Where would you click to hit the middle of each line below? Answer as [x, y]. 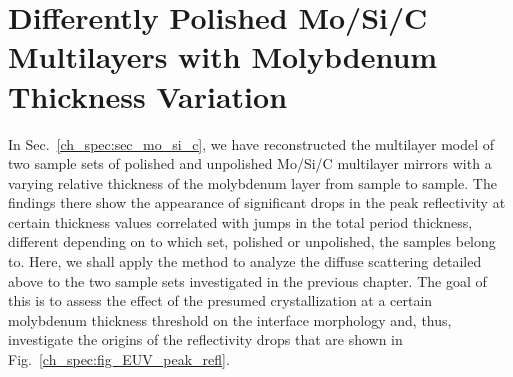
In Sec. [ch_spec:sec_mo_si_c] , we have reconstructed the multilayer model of [251, 143]
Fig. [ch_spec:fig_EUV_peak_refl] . [119, 359]
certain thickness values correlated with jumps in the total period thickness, [240, 221]
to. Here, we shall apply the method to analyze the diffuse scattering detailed [245, 261]
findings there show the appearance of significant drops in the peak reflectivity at [257, 202]
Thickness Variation [148, 95]
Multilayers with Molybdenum [223, 56]
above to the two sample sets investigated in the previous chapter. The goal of [247, 280]
